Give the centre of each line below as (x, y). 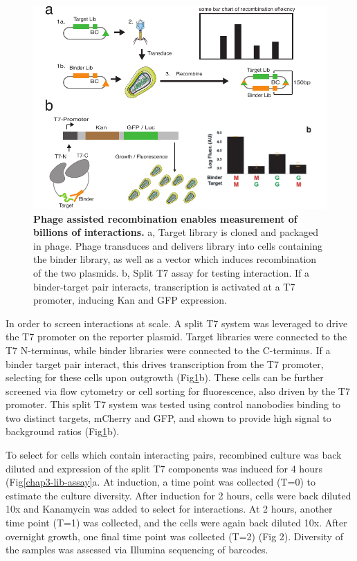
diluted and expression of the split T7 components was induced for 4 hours (164, 468)
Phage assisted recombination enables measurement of (165, 218)
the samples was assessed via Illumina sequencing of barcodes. (137, 550)
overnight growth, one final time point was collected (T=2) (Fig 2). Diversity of (174, 536)
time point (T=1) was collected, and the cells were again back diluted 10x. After (176, 523)
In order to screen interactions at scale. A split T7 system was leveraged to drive (177, 323)
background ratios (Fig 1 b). (63, 431)
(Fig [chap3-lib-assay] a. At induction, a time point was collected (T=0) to (161, 482)
